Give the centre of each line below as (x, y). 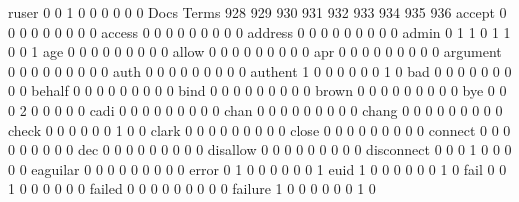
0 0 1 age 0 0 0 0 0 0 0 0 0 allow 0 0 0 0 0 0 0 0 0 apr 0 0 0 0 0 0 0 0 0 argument (255, 51)
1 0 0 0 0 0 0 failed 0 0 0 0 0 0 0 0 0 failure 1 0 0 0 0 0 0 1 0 (192, 188)
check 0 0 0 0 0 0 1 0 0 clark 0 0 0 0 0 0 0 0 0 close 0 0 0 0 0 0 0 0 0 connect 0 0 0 (259, 129)
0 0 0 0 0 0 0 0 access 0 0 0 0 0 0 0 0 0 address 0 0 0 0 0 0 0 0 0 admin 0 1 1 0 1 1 (259, 31)
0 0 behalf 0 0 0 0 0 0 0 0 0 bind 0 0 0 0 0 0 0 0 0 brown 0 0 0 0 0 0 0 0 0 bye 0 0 (257, 90)
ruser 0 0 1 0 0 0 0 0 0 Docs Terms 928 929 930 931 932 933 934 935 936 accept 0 (257, 12)
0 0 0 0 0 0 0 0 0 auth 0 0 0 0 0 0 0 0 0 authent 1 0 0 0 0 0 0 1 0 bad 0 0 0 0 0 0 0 (260, 70)
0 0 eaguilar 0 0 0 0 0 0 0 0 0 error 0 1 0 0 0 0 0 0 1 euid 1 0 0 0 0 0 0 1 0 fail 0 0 (257, 168)
